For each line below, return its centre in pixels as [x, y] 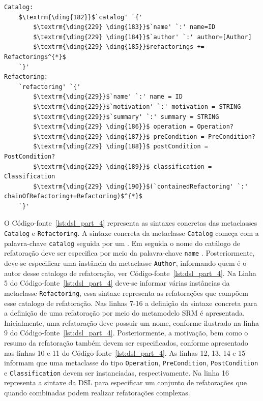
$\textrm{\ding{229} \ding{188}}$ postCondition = [121, 147]
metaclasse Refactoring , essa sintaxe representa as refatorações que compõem [126, 292]
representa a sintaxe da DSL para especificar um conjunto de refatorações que [125, 382]
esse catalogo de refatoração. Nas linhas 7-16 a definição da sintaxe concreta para [131, 303]
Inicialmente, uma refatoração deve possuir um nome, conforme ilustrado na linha [131, 322]
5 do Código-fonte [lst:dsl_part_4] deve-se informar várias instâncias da [117, 283]
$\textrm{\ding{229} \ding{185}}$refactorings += [119, 47]
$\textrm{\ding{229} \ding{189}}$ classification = [123, 166]
